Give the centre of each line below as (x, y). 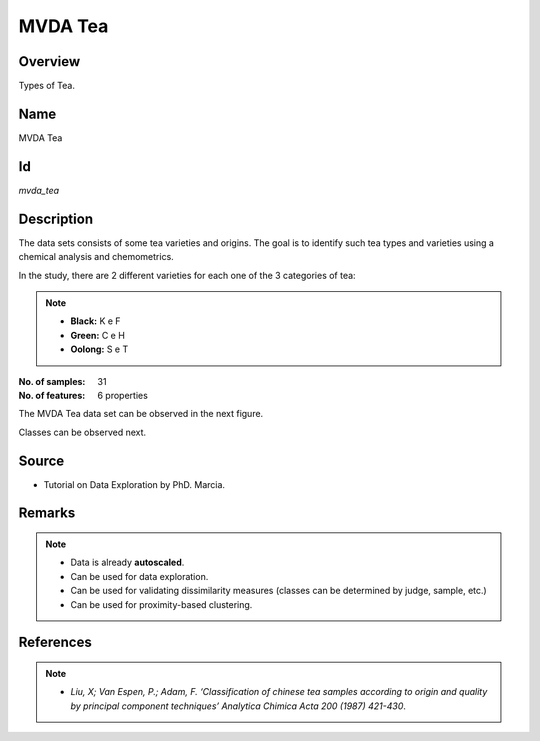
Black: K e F (95, 321)
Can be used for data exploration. (139, 576)
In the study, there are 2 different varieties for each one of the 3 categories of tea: (187, 275)
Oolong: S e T (99, 349)
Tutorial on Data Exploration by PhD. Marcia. (134, 484)
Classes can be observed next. (82, 432)
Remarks (47, 513)
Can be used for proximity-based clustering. (161, 604)
